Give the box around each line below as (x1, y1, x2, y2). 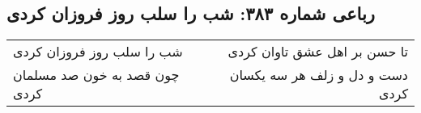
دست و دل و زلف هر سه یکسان (229, 65, 408, 85)
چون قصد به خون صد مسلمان (13, 65, 180, 85)
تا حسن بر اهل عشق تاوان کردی (228, 42, 408, 61)
